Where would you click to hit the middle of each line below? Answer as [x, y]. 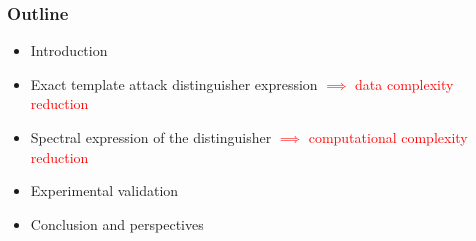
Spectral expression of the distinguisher [151, 137]
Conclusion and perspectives [117, 223]
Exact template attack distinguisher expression [174, 83]
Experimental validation [104, 190]
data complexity [404, 83]
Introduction [69, 50]
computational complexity [388, 137]
